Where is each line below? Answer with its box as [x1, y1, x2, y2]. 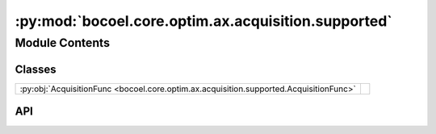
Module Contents [15, 36, 111, 50]
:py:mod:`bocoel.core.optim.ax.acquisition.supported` [15, 12, 393, 30]
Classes [15, 62, 57, 76]
